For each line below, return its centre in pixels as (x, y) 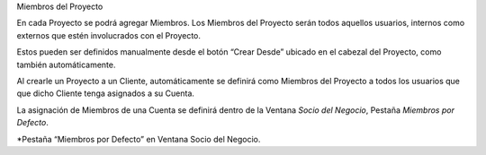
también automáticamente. (66, 65)
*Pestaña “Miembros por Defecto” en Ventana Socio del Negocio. (139, 139)
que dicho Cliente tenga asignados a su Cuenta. (106, 93)
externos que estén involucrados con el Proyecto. (109, 35)
